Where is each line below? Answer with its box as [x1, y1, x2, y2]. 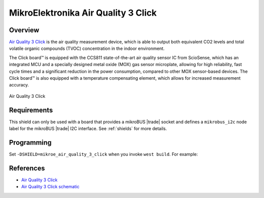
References [9, 164, 45, 172]
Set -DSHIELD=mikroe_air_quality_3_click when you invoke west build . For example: [9, 152, 198, 157]
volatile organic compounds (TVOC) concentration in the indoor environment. [9, 45, 165, 51]
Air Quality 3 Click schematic [21, 184, 80, 190]
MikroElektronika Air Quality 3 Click [9, 7, 157, 18]
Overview [9, 26, 40, 34]
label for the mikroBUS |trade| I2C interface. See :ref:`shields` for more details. [9, 126, 167, 132]
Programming [9, 138, 52, 147]
